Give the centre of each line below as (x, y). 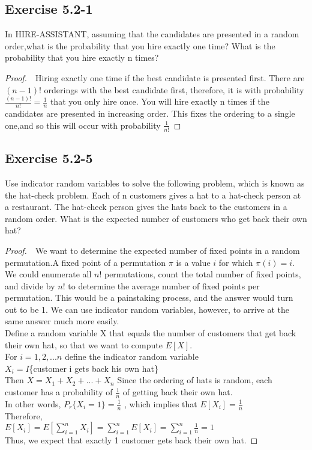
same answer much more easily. (62, 321)
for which (236, 262)
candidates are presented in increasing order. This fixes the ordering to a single (150, 113)
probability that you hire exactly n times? (82, 57)
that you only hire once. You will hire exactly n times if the (160, 101)
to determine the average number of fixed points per (164, 285)
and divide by (30, 285)
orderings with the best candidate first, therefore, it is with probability (174, 89)
